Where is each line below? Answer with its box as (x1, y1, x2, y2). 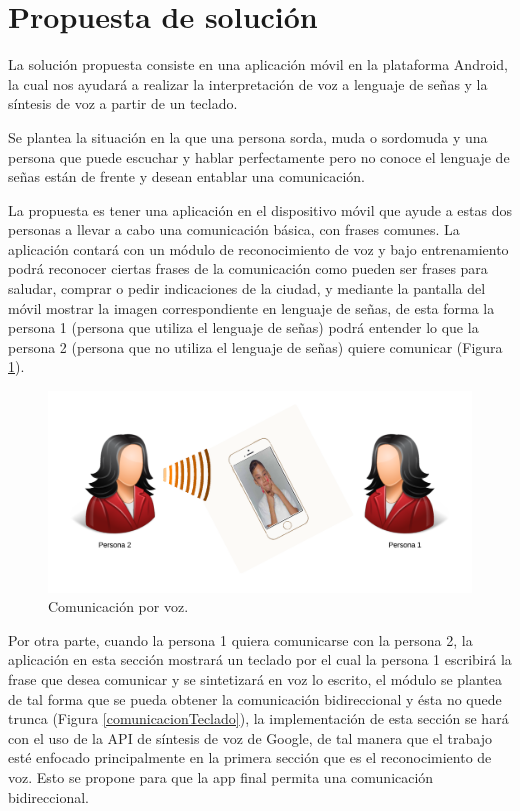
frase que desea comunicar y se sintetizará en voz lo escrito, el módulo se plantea (8, 669, 503, 690)
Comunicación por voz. (48, 596, 189, 617)
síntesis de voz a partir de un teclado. (8, 93, 238, 114)
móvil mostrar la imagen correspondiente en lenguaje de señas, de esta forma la (8, 297, 495, 318)
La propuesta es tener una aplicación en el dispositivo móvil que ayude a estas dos (8, 199, 512, 220)
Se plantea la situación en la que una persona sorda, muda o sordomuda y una (8, 126, 488, 147)
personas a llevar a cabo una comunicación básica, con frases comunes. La (8, 219, 460, 240)
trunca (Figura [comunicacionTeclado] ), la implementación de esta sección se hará (8, 708, 509, 729)
